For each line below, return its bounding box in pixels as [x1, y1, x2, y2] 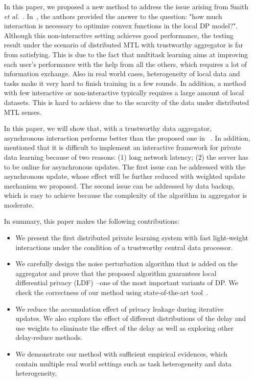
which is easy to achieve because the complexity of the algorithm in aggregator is [4, 190, 247, 200]
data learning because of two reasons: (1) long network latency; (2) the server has [4, 151, 249, 162]
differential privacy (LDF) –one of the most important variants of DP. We [15, 277, 238, 288]
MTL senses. [4, 106, 42, 117]
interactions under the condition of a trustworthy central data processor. [15, 242, 233, 252]
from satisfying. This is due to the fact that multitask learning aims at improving [4, 49, 248, 59]
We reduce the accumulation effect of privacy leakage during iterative [15, 303, 224, 314]
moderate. [4, 199, 34, 210]
